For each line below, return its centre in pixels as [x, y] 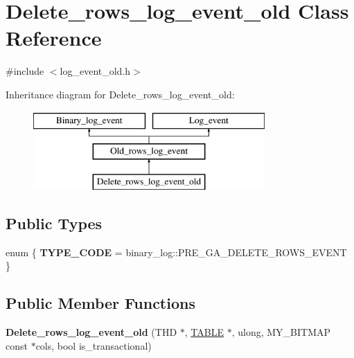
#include [25, 71]
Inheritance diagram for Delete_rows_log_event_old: [120, 94]
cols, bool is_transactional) [94, 345]
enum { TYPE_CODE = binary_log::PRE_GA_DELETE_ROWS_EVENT [176, 252]
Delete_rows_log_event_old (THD [91, 332]
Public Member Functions [100, 303]
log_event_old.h [95, 71]
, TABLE [204, 332]
